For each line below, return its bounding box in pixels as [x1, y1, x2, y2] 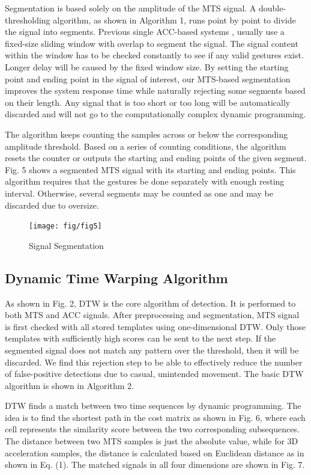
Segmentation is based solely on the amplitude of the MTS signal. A [5, 2, 256, 14]
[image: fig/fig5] [29, 222, 102, 231]
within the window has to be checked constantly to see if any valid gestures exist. [5, 49, 304, 61]
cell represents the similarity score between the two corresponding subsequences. [5, 423, 300, 435]
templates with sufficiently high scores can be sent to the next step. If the [5, 332, 276, 345]
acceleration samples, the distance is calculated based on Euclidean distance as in [5, 446, 304, 459]
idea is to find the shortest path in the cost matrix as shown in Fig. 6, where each [5, 411, 306, 423]
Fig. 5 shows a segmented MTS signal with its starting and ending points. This [5, 163, 296, 176]
